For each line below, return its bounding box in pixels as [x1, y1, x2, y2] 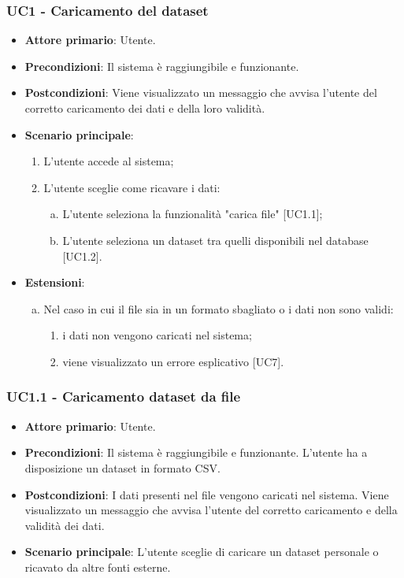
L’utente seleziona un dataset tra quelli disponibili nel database [62, 232, 369, 248]
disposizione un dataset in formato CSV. [24, 459, 221, 476]
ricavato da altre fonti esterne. [24, 558, 171, 575]
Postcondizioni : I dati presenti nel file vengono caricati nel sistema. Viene [24, 486, 389, 502]
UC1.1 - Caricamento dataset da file [6, 387, 241, 406]
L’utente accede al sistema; [43, 153, 174, 169]
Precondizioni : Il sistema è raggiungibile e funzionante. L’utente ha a [24, 444, 368, 461]
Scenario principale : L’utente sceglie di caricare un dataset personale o [24, 543, 379, 560]
